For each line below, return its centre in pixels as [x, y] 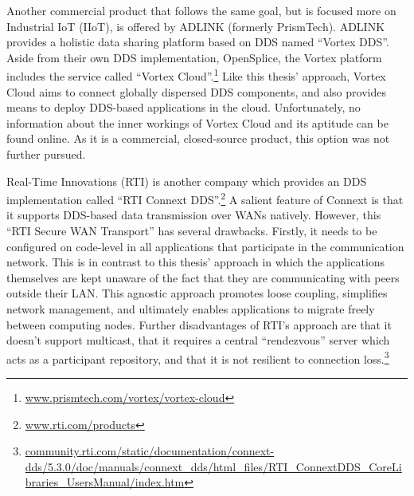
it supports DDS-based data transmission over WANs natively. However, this [194, 215]
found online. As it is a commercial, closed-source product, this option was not [198, 138]
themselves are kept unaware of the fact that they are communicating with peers [203, 277]
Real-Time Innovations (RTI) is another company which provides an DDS [187, 181]
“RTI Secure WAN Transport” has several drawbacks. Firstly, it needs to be [192, 231]
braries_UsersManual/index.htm [105, 482]
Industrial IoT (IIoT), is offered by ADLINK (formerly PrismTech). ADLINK [196, 26]
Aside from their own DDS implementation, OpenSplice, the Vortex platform [194, 57]
